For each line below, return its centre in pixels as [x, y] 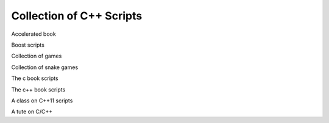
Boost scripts [28, 45]
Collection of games [37, 56]
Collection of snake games [45, 67]
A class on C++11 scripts [42, 101]
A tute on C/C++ [32, 111]
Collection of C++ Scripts [77, 16]
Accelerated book [34, 34]
